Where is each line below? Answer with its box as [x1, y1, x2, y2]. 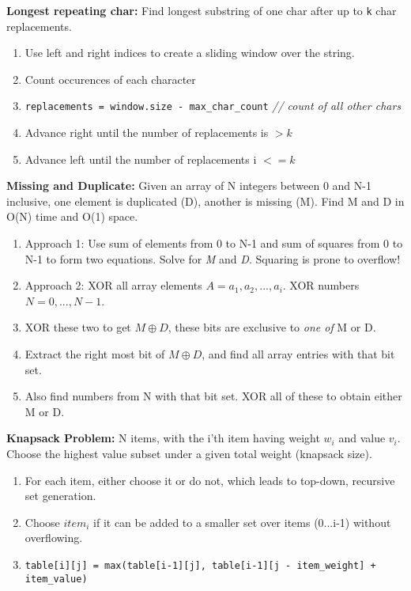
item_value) [25, 573, 88, 585]
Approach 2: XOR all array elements [25, 277, 202, 294]
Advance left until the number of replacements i [25, 150, 257, 167]
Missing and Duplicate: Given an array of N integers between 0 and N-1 [6, 177, 371, 194]
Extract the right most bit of [25, 346, 165, 362]
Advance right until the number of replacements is [25, 124, 269, 141]
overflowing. [25, 529, 83, 546]
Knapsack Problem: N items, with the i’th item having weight [6, 430, 320, 446]
